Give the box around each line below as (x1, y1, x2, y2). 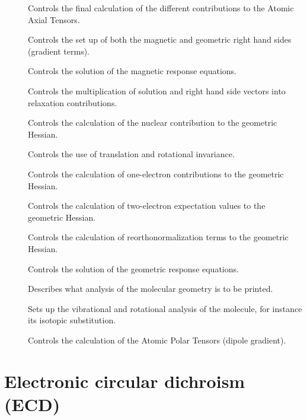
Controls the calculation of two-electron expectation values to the (28, 199, 266, 212)
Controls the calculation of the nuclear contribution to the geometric (28, 116, 277, 129)
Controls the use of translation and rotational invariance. (28, 148, 235, 160)
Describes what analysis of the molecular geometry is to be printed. (28, 282, 273, 295)
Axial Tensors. (28, 13, 80, 26)
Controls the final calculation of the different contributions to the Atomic (28, 2, 294, 14)
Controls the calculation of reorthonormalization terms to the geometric (28, 231, 289, 243)
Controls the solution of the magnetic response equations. (28, 65, 237, 77)
